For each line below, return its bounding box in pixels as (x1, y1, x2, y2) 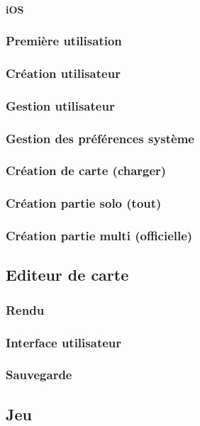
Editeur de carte (6, 264, 129, 286)
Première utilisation (6, 32, 122, 50)
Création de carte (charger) (6, 162, 167, 179)
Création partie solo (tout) (6, 194, 162, 212)
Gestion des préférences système (6, 129, 194, 147)
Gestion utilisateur (6, 96, 115, 114)
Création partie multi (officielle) (6, 227, 193, 245)
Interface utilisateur (6, 333, 122, 351)
